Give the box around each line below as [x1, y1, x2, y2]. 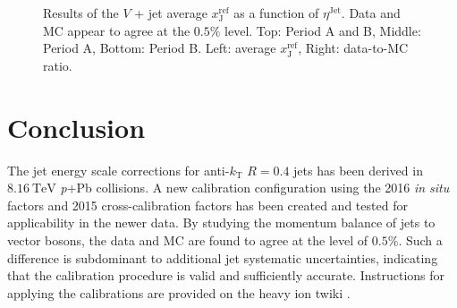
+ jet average [134, 4, 207, 22]
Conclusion [7, 108, 146, 145]
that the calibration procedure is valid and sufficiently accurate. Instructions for [7, 266, 445, 285]
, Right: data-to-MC [298, 38, 409, 57]
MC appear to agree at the [43, 21, 190, 39]
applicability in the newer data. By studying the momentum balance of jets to [7, 213, 436, 232]
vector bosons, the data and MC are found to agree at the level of [7, 231, 368, 250]
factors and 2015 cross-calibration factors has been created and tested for [7, 195, 408, 214]
